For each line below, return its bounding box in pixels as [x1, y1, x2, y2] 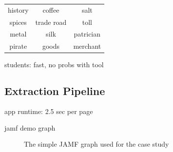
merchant [73, 41, 101, 51]
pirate [9, 41, 27, 51]
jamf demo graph [4, 122, 56, 133]
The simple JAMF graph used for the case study [24, 139, 169, 149]
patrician [74, 29, 101, 39]
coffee [42, 4, 59, 15]
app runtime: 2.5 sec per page [4, 106, 93, 116]
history [8, 4, 29, 15]
